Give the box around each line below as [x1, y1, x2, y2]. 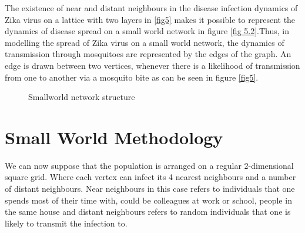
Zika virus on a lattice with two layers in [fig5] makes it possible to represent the [5, 13, 296, 25]
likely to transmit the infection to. [5, 217, 128, 229]
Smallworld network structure [28, 91, 135, 103]
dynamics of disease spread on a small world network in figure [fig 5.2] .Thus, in [5, 25, 290, 37]
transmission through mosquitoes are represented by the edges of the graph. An [5, 48, 291, 60]
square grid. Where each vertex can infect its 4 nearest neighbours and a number [5, 171, 296, 183]
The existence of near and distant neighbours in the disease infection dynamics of [5, 2, 298, 14]
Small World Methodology [5, 125, 223, 149]
